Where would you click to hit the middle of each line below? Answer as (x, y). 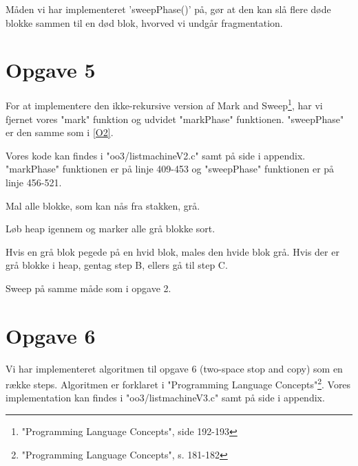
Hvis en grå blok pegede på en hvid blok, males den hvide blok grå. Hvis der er (172, 251)
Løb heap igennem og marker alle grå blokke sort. (110, 229)
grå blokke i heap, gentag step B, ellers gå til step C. (117, 265)
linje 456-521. (34, 182)
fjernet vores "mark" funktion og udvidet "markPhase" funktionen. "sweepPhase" (175, 119)
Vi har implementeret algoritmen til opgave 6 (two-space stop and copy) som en (174, 368)
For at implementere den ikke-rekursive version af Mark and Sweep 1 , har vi (164, 104)
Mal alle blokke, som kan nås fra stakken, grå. (103, 205)
